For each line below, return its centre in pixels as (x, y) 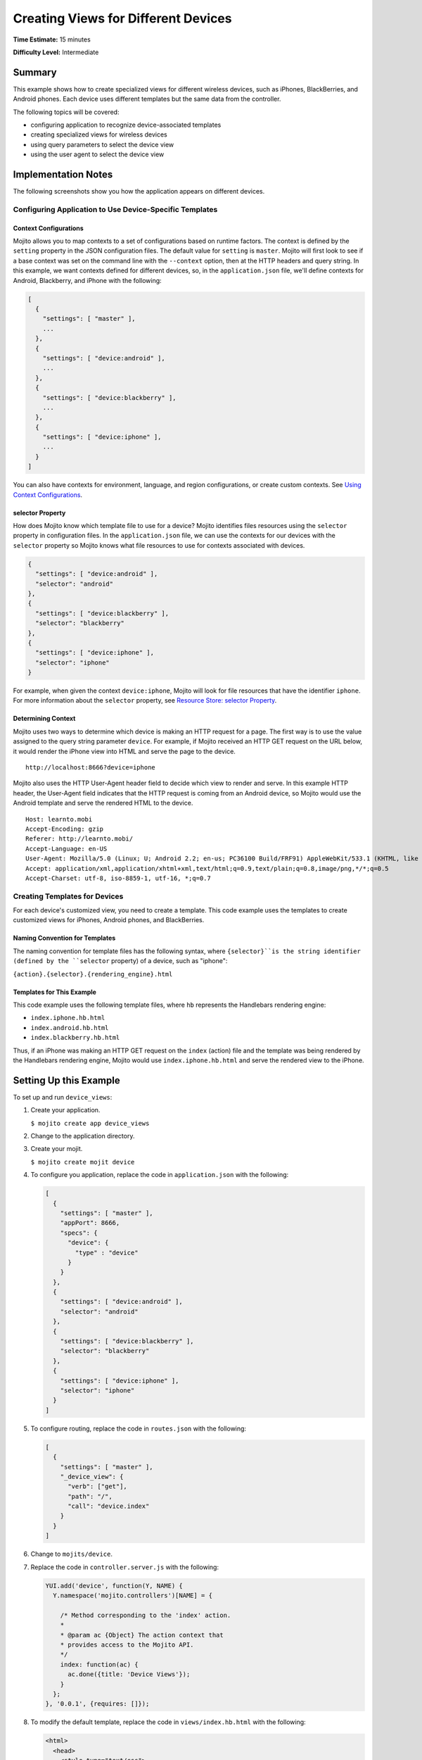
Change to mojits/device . (71, 1554)
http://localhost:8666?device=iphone (91, 767)
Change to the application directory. (83, 1136)
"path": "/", (90, 1496)
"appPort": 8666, (90, 1223)
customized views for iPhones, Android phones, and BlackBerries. (109, 920)
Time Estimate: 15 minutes (52, 39)
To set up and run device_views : (63, 1097)
